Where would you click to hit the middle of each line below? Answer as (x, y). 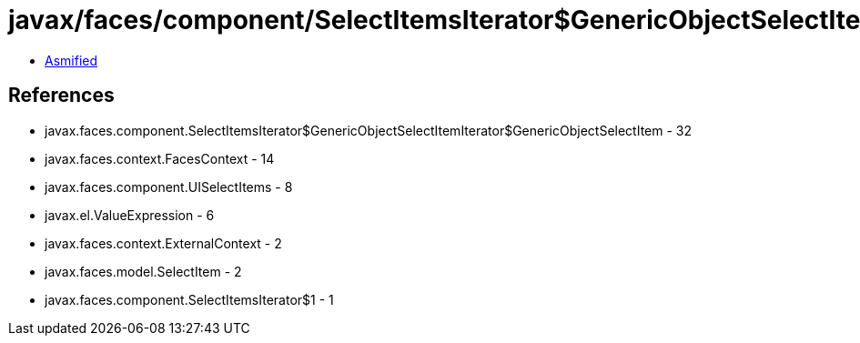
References (61, 96)
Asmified (71, 60)
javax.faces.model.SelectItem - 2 (143, 271)
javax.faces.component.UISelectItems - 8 (169, 187)
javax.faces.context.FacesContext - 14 (160, 158)
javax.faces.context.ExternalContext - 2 (163, 243)
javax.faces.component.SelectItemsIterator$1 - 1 (189, 299)
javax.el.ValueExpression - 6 (130, 215)
